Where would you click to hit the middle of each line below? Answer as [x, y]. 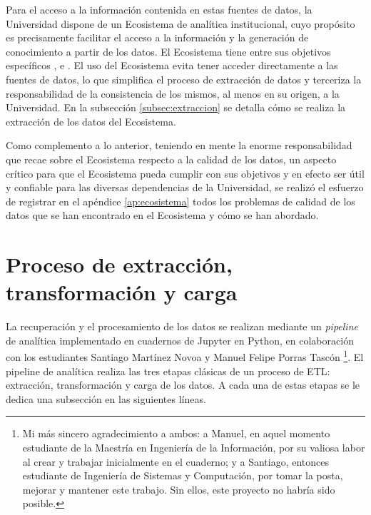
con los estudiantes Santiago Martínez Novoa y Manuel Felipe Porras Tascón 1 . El [185, 356]
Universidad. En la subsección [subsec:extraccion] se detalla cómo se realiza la [176, 107]
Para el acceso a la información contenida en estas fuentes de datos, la [159, 9]
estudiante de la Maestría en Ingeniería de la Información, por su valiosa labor [194, 448]
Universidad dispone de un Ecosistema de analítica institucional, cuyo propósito [181, 23]
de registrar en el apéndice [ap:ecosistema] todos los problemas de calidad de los [181, 201]
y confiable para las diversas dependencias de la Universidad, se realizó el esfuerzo [185, 187]
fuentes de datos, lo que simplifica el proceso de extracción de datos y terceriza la [184, 79]
